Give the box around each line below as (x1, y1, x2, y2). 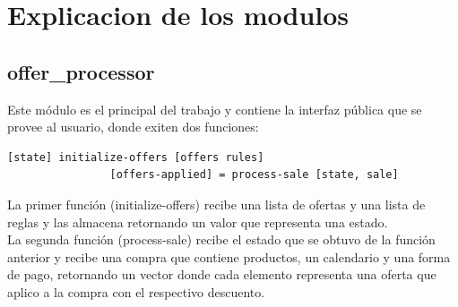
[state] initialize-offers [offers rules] (7, 150, 264, 164)
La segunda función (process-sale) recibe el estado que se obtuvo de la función (7, 230, 436, 249)
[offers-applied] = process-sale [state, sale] (109, 168, 399, 182)
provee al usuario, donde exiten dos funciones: (7, 117, 259, 136)
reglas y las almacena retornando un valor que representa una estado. (7, 212, 388, 231)
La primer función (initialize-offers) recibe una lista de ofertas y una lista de (7, 194, 426, 213)
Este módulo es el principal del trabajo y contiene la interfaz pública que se (7, 99, 422, 118)
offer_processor (7, 57, 155, 85)
